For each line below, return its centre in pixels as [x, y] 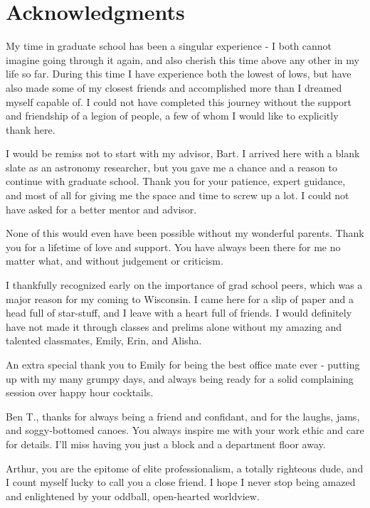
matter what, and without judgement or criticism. [115, 261]
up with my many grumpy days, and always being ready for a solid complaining [180, 378]
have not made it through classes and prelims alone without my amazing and [174, 326]
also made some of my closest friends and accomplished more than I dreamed [174, 87]
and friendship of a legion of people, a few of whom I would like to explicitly [172, 116]
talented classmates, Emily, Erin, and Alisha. [104, 340]
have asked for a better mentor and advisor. [101, 209]
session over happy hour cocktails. [80, 392]
